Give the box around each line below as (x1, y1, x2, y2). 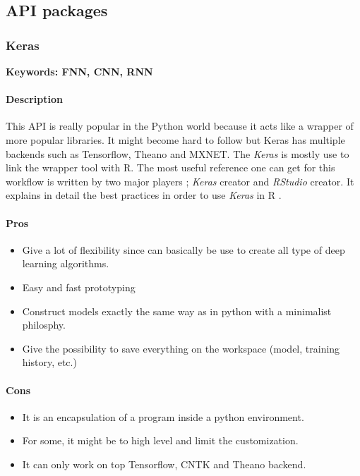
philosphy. (22, 317, 66, 332)
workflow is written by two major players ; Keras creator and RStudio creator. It (6, 173, 354, 188)
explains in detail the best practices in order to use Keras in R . (6, 188, 282, 202)
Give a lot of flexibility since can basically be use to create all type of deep (22, 242, 345, 257)
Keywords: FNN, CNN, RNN (6, 64, 153, 78)
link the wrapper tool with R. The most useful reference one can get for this (6, 160, 335, 175)
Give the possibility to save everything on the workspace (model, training (22, 341, 340, 355)
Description (6, 92, 64, 106)
